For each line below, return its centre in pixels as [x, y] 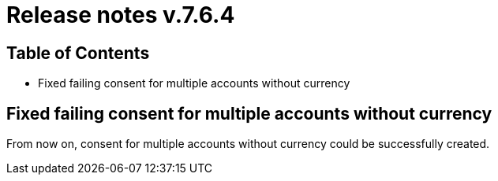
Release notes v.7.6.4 [121, 15]
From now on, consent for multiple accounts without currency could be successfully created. [248, 144]
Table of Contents [78, 53]
